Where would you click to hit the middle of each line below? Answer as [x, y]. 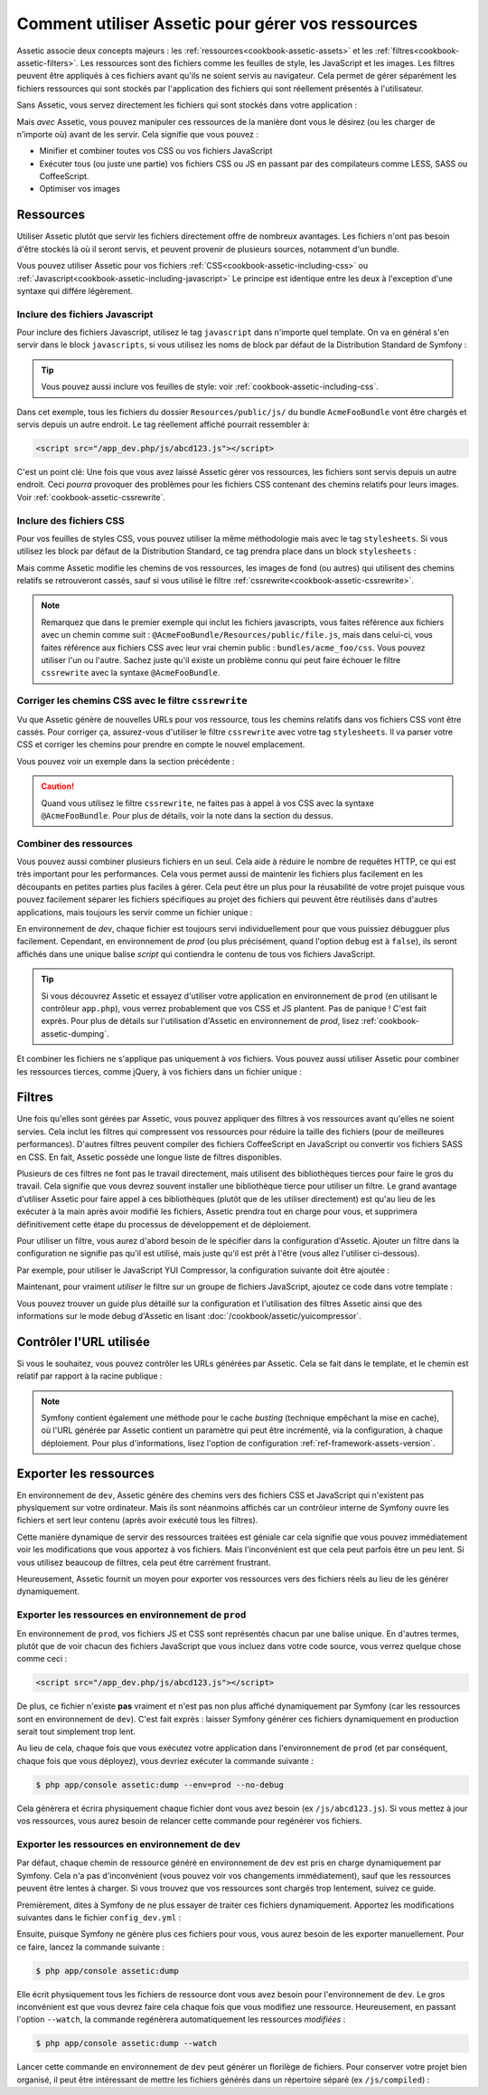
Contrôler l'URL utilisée [84, 1342]
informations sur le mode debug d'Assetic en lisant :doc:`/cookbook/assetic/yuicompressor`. [189, 1315]
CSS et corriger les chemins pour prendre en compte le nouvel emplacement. [161, 744]
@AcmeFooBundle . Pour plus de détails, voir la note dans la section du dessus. [187, 815]
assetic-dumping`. [75, 1033]
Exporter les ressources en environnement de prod [131, 1615]
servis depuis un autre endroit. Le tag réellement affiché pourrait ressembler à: [164, 424]
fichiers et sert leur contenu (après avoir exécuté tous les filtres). [137, 1521]
